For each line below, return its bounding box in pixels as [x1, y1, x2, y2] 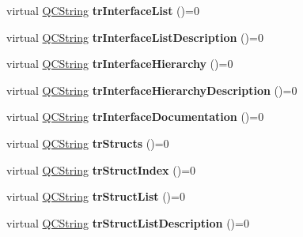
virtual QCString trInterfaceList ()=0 [6, 2, 199, 18]
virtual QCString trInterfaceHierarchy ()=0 [6, 55, 233, 72]
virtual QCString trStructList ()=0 [6, 188, 185, 205]
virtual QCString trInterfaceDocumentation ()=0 [6, 108, 264, 125]
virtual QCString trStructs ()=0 [6, 134, 169, 151]
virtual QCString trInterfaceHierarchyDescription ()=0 [6, 81, 297, 98]
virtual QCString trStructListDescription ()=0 [6, 214, 249, 231]
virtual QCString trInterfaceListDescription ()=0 [6, 28, 263, 45]
